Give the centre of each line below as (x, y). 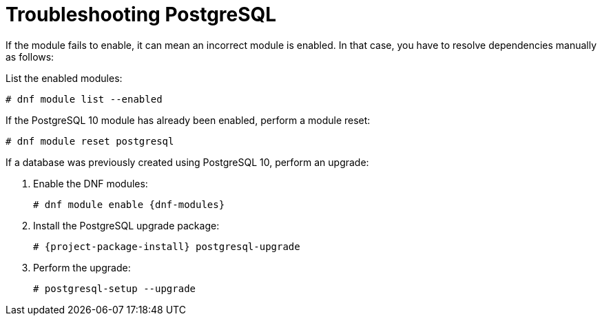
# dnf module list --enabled (84, 99)
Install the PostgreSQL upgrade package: (126, 225)
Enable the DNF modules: (91, 183)
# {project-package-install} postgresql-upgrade (167, 246)
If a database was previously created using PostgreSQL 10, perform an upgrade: (187, 162)
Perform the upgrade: (82, 267)
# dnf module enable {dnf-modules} (129, 204)
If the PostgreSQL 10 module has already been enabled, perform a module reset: (188, 120)
